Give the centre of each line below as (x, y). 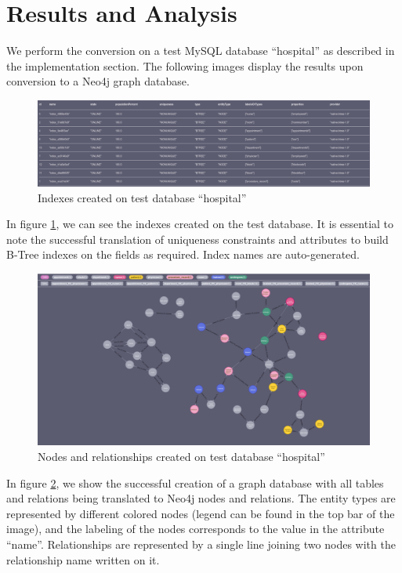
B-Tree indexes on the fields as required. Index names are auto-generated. (183, 254)
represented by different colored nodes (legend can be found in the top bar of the (201, 513)
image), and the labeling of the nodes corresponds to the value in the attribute (196, 529)
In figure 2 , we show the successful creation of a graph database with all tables (195, 482)
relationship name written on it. (83, 559)
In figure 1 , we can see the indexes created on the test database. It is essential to (200, 224)
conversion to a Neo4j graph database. (98, 81)
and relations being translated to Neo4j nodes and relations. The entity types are (201, 498)
